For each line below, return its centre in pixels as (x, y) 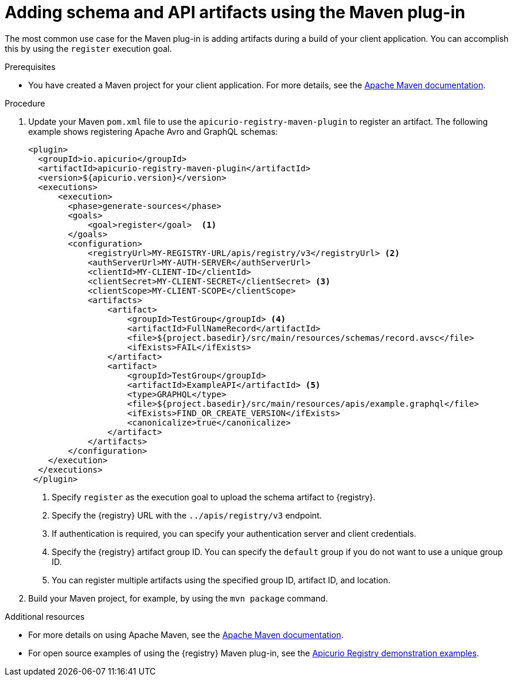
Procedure (25, 103)
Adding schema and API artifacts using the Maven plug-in (235, 12)
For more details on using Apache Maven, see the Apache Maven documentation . (186, 635)
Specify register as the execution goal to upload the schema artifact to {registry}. (214, 497)
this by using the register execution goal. (88, 48)
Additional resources (45, 616)
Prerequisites (30, 67)
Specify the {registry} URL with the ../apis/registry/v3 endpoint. (187, 515)
